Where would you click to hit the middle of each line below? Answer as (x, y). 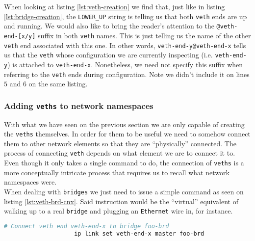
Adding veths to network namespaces (79, 105)
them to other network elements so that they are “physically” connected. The (120, 143)
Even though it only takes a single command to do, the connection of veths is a (124, 163)
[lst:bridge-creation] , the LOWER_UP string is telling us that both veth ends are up (126, 16)
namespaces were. (30, 182)
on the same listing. (58, 84)
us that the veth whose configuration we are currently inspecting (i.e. (108, 55)
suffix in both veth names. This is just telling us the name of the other (144, 35)
